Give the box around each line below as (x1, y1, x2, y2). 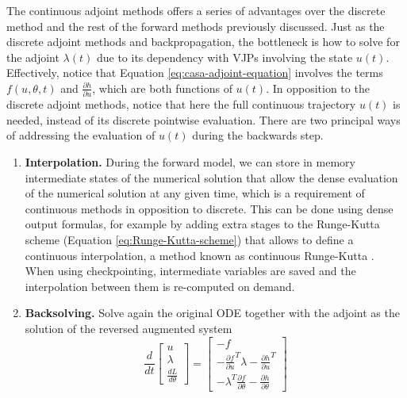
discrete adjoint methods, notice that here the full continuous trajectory (6, 96, 356, 113)
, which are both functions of (92, 79, 232, 96)
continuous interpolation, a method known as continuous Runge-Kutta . (25, 247, 374, 263)
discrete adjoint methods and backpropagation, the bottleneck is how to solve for (6, 33, 400, 50)
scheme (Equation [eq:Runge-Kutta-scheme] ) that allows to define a (25, 232, 354, 248)
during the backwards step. (192, 127, 324, 144)
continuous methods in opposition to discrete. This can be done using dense (25, 200, 394, 216)
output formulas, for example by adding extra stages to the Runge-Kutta (25, 216, 380, 232)
